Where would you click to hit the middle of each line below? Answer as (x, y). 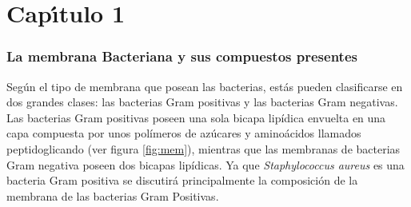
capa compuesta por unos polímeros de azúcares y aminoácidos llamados (184, 133)
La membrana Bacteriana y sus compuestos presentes (182, 56)
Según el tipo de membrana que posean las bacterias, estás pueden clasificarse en (205, 86)
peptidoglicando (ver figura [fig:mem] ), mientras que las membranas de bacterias (204, 148)
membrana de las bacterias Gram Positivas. (113, 195)
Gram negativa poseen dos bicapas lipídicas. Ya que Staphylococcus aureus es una (205, 164)
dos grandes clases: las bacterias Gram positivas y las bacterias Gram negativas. (202, 102)
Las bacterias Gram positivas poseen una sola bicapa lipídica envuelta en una (196, 117)
